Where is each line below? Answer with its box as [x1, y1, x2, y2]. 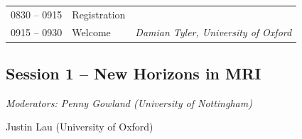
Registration [72, 6, 126, 21]
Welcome [72, 24, 111, 39]
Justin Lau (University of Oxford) [6, 119, 153, 134]
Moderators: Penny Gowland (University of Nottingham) [6, 95, 252, 110]
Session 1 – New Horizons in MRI [6, 62, 261, 84]
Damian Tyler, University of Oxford [135, 24, 292, 39]
